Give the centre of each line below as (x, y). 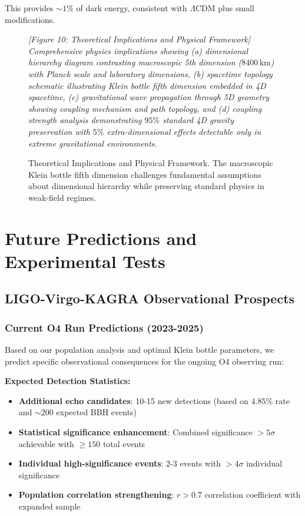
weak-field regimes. (62, 197)
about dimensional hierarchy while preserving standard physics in (146, 186)
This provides (29, 8)
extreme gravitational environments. (93, 143)
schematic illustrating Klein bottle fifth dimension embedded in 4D (147, 85)
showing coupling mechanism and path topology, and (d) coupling (145, 108)
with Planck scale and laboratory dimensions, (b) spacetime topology (150, 73)
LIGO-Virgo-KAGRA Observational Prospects (150, 298)
